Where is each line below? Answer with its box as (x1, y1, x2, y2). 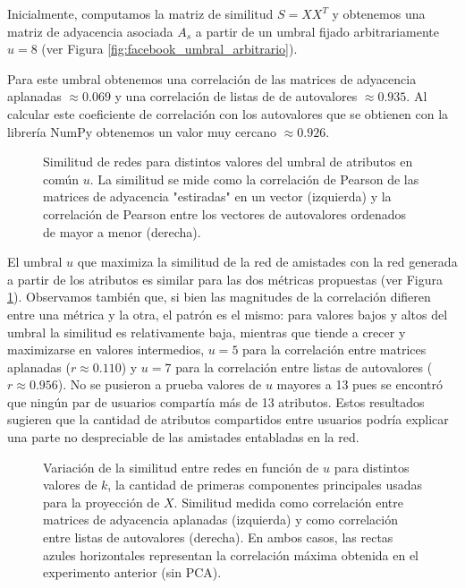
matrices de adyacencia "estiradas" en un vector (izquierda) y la (43, 187, 392, 206)
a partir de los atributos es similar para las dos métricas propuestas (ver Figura (7, 269, 443, 288)
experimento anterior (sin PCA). (43, 563, 222, 582)
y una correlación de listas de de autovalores (114, 87, 358, 106)
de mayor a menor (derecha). (43, 222, 201, 241)
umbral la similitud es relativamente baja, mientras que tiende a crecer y (7, 322, 406, 341)
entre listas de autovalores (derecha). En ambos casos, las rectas (43, 528, 393, 547)
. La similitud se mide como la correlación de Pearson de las (89, 169, 419, 188)
